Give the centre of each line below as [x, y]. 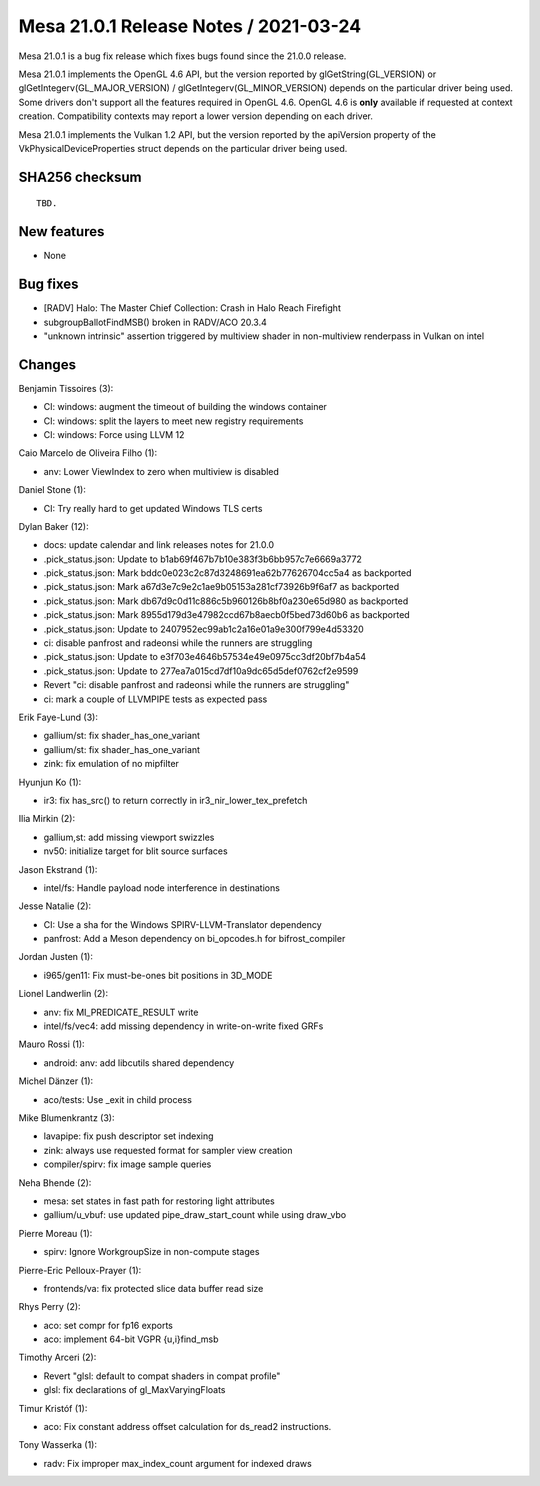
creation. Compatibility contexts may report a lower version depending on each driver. [196, 116]
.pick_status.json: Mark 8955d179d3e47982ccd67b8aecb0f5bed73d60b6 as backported [226, 615]
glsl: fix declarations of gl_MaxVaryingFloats [134, 1390]
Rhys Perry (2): [49, 1307]
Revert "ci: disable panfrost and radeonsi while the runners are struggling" [196, 685]
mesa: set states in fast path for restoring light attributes [159, 1201]
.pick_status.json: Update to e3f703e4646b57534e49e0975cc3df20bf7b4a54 [205, 657]
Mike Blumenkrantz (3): [66, 1117]
